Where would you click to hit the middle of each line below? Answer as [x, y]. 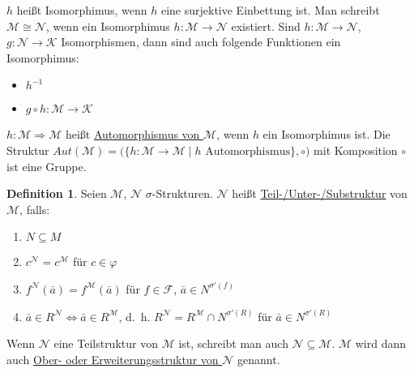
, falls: [35, 209]
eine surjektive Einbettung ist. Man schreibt [270, 10]
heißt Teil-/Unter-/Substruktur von [320, 193]
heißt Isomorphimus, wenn [82, 10]
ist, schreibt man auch [233, 343]
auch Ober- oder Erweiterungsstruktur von [113, 359]
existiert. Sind [266, 26]
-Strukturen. [182, 193]
